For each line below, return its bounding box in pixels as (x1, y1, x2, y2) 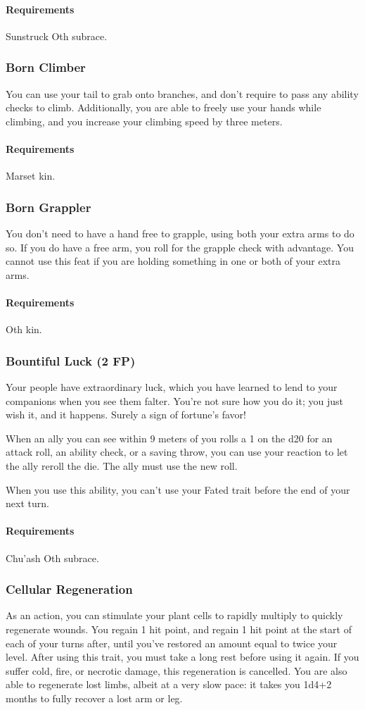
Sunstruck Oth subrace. (6, 28, 108, 43)
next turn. (6, 496, 49, 511)
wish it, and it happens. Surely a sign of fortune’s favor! (6, 407, 246, 422)
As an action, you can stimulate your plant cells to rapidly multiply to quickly (6, 608, 343, 623)
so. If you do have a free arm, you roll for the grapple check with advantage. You (6, 239, 354, 254)
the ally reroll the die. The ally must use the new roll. (6, 458, 238, 473)
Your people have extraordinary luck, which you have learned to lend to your (6, 379, 338, 394)
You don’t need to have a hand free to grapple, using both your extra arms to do (6, 226, 354, 240)
